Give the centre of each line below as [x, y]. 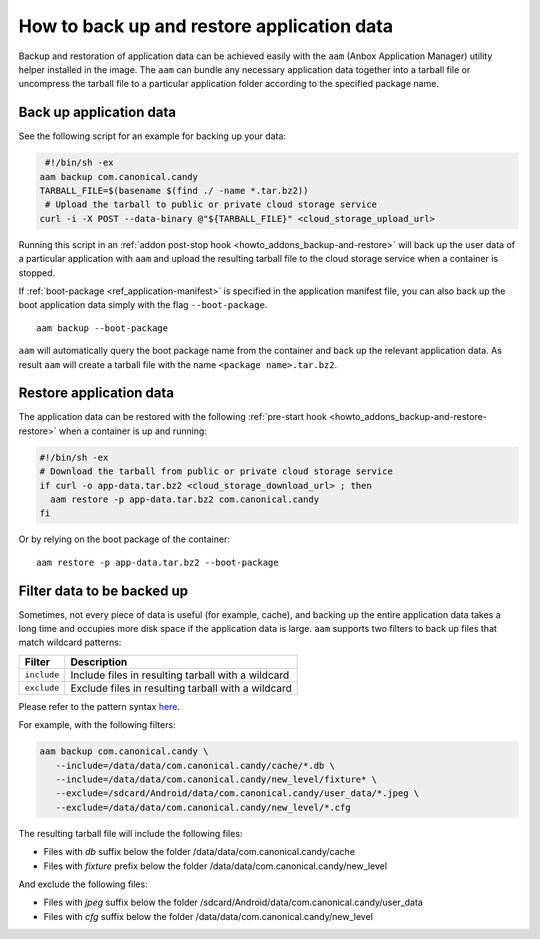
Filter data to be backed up [103, 590]
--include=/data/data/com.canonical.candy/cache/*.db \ [195, 765]
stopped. [37, 272]
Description [99, 662]
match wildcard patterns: [70, 642]
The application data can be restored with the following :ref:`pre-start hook [172, 417]
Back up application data [97, 112]
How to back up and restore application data [206, 26]
